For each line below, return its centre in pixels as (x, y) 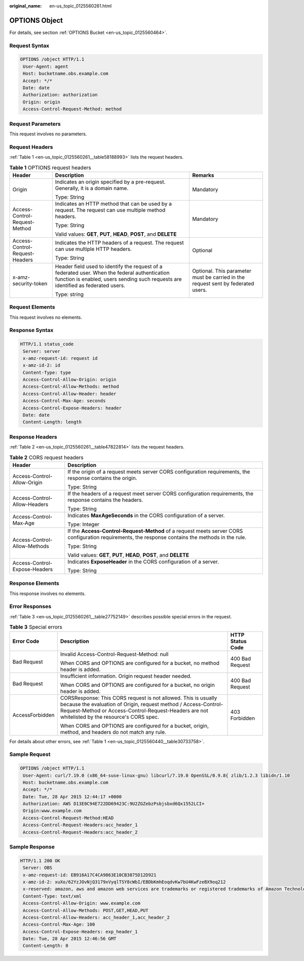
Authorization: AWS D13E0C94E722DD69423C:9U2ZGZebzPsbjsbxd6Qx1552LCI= (114, 804)
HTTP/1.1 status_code (47, 344)
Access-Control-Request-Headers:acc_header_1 (80, 825)
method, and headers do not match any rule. (113, 732)
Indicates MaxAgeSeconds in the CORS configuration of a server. (146, 515)
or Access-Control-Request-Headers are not (155, 711)
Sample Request (30, 754)
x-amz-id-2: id (42, 365)
